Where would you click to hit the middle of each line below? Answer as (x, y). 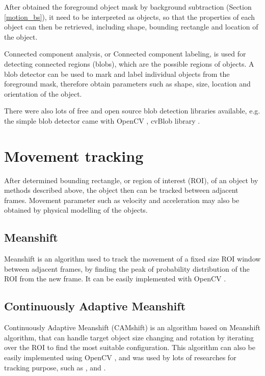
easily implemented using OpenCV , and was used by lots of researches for (120, 357)
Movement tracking (74, 155)
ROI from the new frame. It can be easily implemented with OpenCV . (115, 279)
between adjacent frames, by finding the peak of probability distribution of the (127, 268)
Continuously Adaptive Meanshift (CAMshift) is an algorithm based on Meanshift (132, 327)
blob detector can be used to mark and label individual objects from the (117, 74)
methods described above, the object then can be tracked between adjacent (121, 190)
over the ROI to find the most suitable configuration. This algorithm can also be (130, 347)
